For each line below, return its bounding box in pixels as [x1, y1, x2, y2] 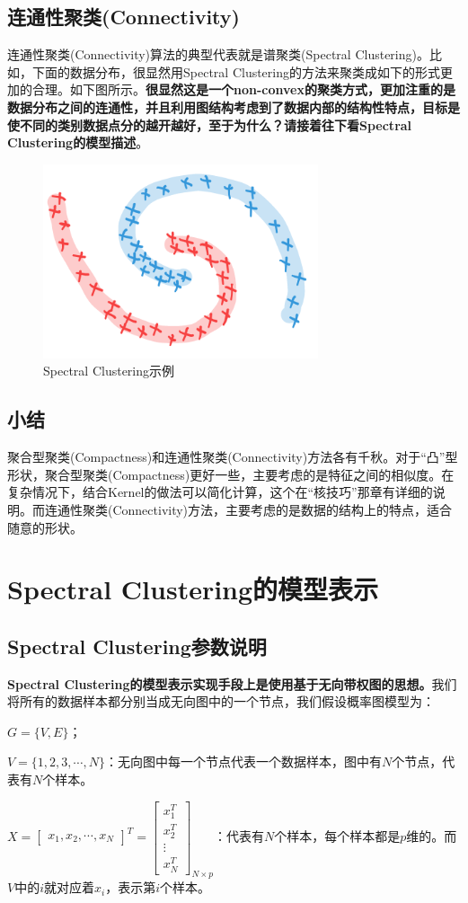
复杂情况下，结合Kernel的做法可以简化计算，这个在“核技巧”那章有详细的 [7, 482, 433, 501]
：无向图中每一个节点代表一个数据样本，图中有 [104, 752, 382, 771]
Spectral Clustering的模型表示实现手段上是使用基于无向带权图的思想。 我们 [7, 674, 457, 693]
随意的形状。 [7, 518, 83, 536]
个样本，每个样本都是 [274, 827, 401, 845]
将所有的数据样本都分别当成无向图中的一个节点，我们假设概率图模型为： [7, 692, 435, 711]
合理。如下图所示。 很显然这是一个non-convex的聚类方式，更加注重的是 [31, 80, 455, 99]
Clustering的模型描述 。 [7, 133, 149, 152]
